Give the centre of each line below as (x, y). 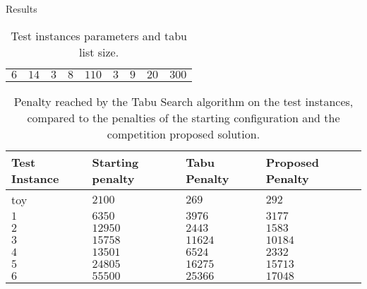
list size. (99, 52)
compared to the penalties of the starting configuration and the (183, 117)
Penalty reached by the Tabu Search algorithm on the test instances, (183, 101)
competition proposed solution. (183, 134)
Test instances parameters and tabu (99, 35)
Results (22, 8)
